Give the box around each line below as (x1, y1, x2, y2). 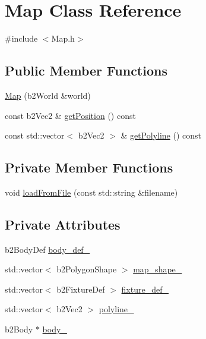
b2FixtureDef (56, 282, 105, 295)
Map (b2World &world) (5, 89, 91, 101)
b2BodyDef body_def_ (5, 243, 90, 255)
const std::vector (5, 129, 65, 142)
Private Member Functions (5, 158, 173, 177)
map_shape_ (133, 263, 182, 275)
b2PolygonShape (56, 263, 117, 275)
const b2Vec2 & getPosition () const (5, 109, 136, 121)
